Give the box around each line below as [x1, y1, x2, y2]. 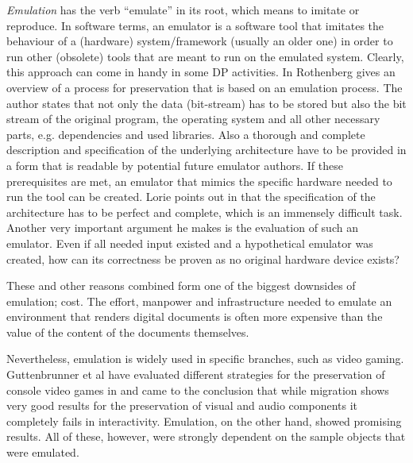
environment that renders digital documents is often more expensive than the [6, 308, 383, 325]
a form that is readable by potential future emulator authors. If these [6, 156, 343, 173]
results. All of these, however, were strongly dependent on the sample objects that [6, 428, 406, 445]
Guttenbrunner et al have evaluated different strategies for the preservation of [6, 366, 385, 383]
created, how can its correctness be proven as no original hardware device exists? [6, 250, 399, 267]
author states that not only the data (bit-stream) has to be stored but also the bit [6, 95, 407, 111]
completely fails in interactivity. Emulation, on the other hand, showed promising [6, 412, 402, 429]
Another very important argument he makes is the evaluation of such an [6, 219, 358, 236]
